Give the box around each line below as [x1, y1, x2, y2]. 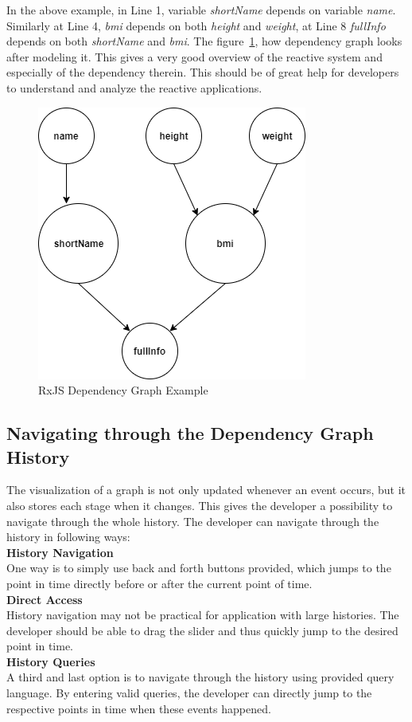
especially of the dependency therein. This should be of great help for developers [6, 64, 399, 80]
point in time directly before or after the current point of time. [6, 575, 313, 591]
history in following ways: [6, 528, 130, 545]
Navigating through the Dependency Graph [6, 421, 374, 445]
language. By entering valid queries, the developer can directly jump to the [6, 685, 372, 701]
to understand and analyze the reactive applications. [6, 79, 262, 96]
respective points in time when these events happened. [6, 700, 271, 716]
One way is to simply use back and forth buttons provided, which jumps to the [6, 559, 391, 576]
